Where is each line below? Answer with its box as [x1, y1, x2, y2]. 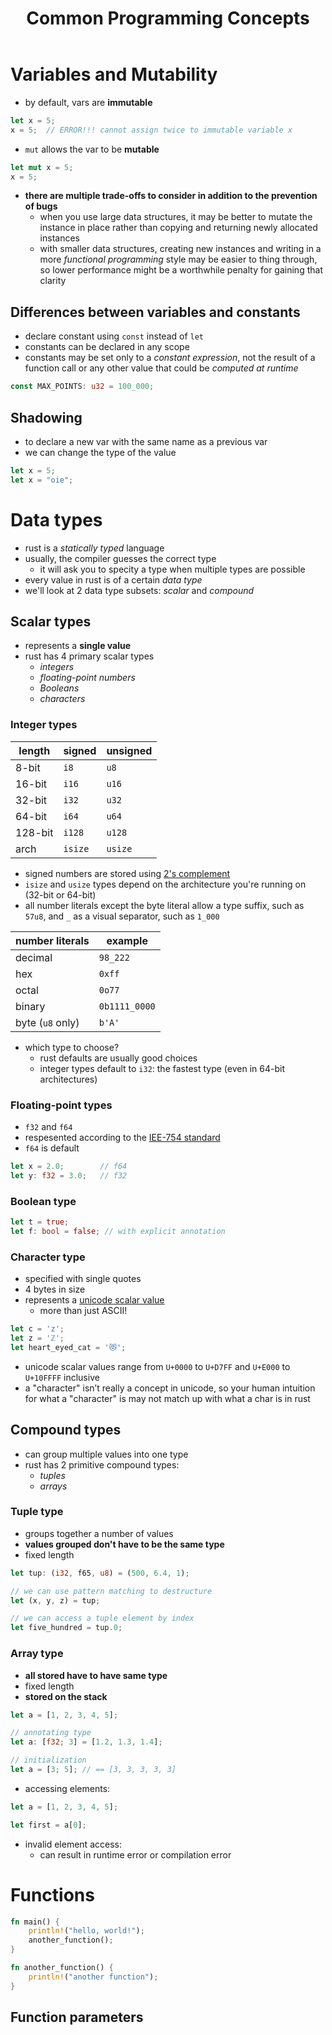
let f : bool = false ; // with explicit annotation [10, 1226, 226, 1236]
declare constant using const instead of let [24, 330, 205, 342]
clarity [39, 275, 67, 287]
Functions [10, 1883, 95, 1906]
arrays [39, 1480, 68, 1492]
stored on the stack [24, 1690, 108, 1702]
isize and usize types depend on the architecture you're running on [24, 878, 307, 890]
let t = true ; [10, 1217, 70, 1227]
